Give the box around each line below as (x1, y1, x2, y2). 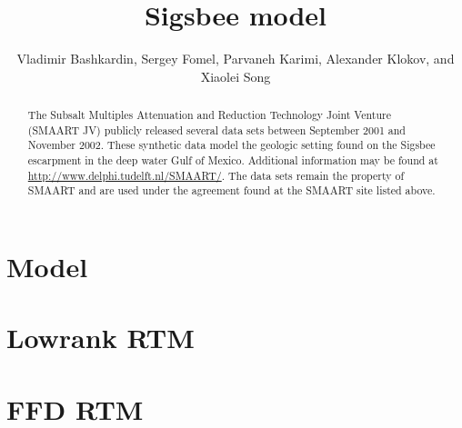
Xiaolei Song (200, 66, 271, 85)
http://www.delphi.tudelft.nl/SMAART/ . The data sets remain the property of (27, 167, 405, 183)
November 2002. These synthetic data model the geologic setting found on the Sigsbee (27, 137, 436, 153)
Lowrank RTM (6, 319, 195, 356)
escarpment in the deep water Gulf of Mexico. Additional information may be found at (27, 153, 438, 168)
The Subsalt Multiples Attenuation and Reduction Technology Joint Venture (27, 107, 391, 123)
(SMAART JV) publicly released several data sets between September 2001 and (27, 122, 406, 137)
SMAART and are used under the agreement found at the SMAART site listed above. (27, 183, 436, 198)
